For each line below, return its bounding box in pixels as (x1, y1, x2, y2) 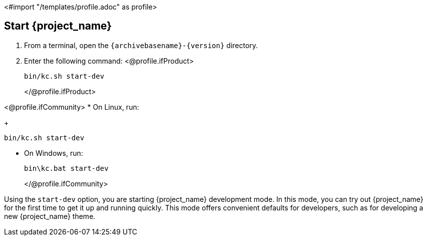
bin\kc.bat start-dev (24, 164, 109, 172)
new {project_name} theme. (4, 211, 96, 220)
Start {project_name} (4, 20, 112, 33)
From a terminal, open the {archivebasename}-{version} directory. (24, 41, 258, 50)
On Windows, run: (24, 148, 83, 157)
